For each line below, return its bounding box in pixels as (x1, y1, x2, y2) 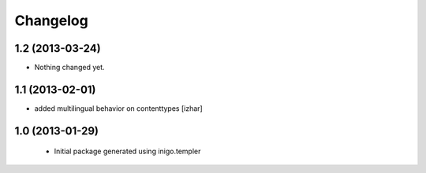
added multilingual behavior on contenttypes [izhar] (34, 103, 203, 113)
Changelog (14, 12, 88, 29)
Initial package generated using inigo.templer (54, 146, 201, 156)
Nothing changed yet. (34, 63, 106, 72)
